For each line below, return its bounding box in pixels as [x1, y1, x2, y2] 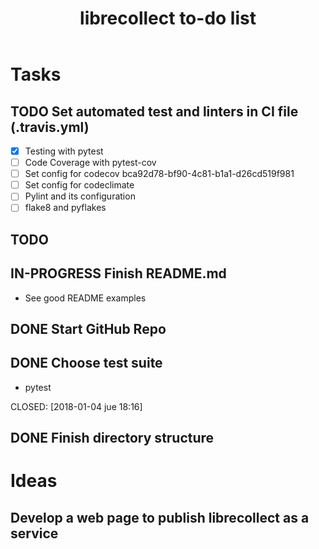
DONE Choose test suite [10, 355, 163, 372]
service [10, 525, 59, 542]
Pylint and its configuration [24, 190, 136, 202]
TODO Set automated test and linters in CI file [10, 103, 299, 120]
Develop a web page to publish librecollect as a [10, 509, 310, 526]
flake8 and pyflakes [24, 202, 107, 214]
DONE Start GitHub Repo [10, 320, 167, 337]
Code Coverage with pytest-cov [24, 157, 157, 169]
